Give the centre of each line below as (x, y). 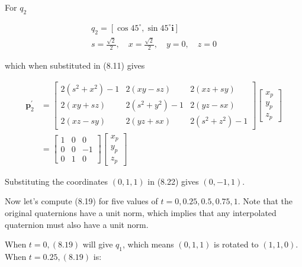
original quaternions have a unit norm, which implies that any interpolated (141, 212)
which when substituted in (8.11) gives (75, 65)
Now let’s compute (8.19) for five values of (81, 201)
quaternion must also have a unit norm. (77, 224)
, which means (148, 244)
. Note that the (265, 201)
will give (98, 244)
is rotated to (236, 244)
